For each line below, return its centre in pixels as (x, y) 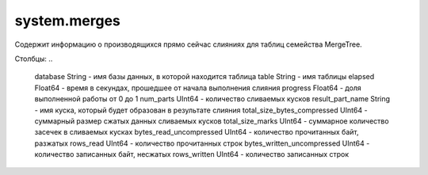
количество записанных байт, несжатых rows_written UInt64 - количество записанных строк (192, 154)
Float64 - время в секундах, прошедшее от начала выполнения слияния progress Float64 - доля (198, 88)
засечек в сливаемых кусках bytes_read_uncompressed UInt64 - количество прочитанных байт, (197, 132)
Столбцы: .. (34, 59)
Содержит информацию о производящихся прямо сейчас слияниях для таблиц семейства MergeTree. (188, 44)
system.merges (67, 21)
